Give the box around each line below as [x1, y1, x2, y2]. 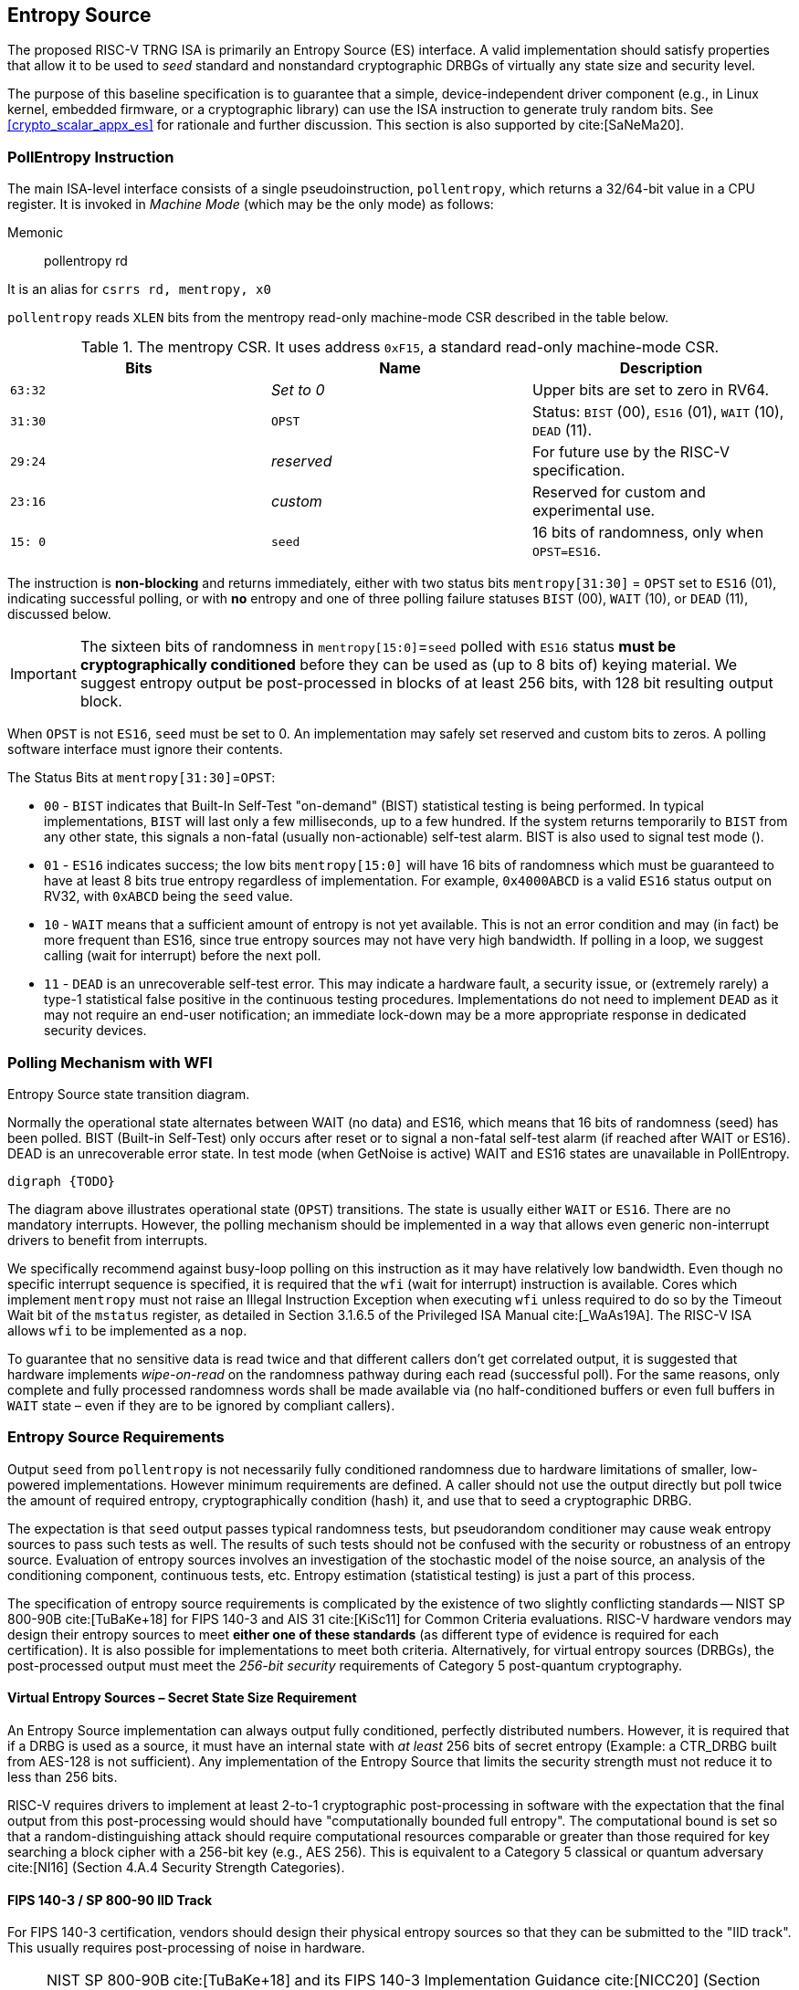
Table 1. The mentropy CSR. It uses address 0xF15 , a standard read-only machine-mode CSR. [80, 338, 720, 357]
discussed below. [7, 606, 111, 623]
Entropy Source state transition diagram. [7, 1085, 250, 1102]
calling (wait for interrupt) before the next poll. [44, 948, 321, 964]
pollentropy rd [44, 253, 128, 269]
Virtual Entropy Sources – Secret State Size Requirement [7, 1690, 357, 1706]
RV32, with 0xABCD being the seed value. [44, 888, 293, 905]
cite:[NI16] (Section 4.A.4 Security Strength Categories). [7, 1859, 345, 1875]
